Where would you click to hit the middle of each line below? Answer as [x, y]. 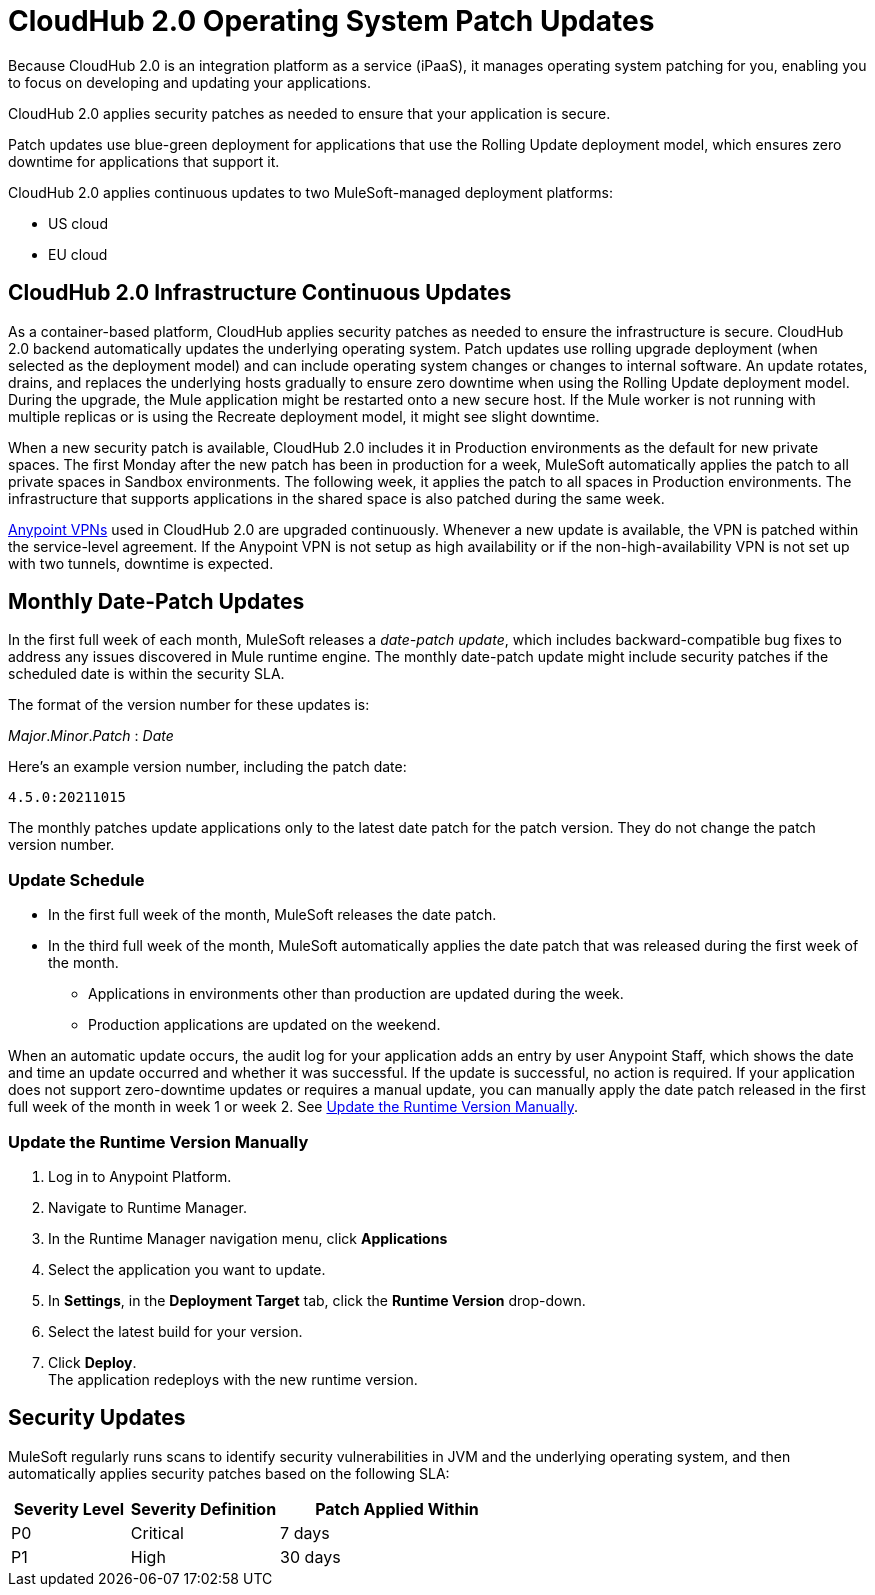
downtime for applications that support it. [144, 161]
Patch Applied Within [397, 1508]
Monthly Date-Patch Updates [156, 602]
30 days [310, 1556]
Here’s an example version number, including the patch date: [207, 767]
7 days [305, 1532]
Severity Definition [203, 1508]
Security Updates [97, 1418]
